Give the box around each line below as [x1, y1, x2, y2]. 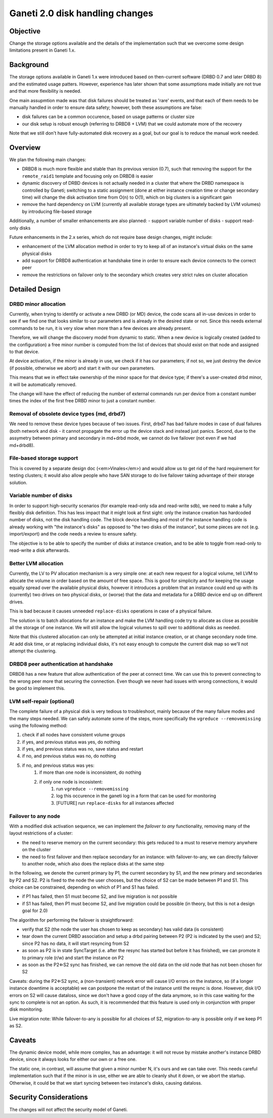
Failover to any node [9, 812, 61, 819]
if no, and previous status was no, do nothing [22, 753, 116, 759]
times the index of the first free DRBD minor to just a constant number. [9, 398, 156, 404]
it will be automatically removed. [9, 381, 77, 387]
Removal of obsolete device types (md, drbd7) [9, 410, 126, 418]
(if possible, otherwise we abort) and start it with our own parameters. [9, 365, 155, 371]
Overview [9, 143, 41, 152]
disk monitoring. [9, 1006, 43, 1012]
